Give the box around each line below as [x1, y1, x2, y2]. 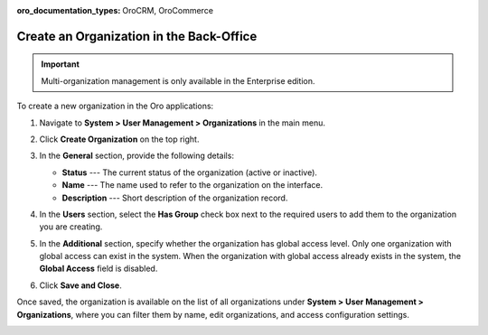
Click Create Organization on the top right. [39, 134, 200, 144]
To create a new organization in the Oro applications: [16, 100, 214, 112]
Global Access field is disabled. [39, 263, 158, 275]
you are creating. [39, 221, 103, 232]
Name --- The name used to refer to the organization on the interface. [61, 180, 324, 191]
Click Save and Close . [39, 280, 122, 291]
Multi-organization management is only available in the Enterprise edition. [41, 75, 315, 86]
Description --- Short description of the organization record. [61, 192, 288, 203]
